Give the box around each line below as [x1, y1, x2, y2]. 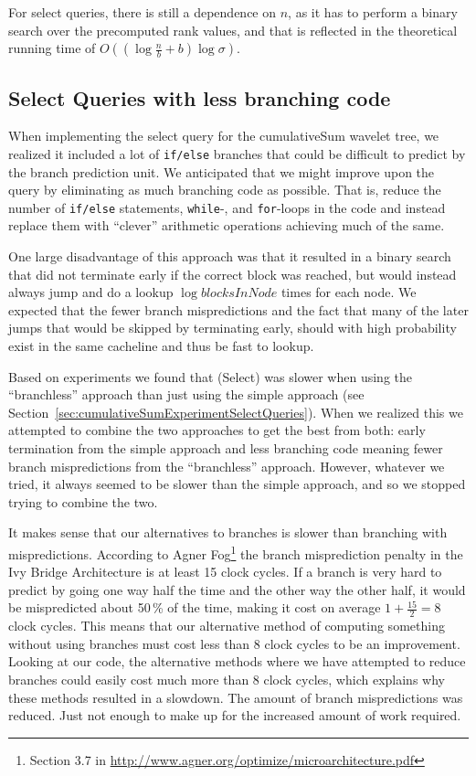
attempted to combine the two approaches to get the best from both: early [8, 420, 426, 440]
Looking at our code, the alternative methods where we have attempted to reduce [8, 652, 466, 671]
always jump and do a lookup [8, 282, 174, 302]
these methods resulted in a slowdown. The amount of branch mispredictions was [8, 687, 463, 707]
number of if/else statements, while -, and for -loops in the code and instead [8, 197, 446, 217]
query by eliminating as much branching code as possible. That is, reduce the [8, 180, 441, 199]
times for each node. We [280, 282, 417, 302]
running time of [8, 38, 96, 58]
